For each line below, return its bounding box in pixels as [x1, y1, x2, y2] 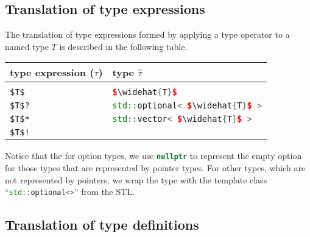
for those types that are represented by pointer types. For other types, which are [5, 161, 306, 174]
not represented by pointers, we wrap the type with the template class [5, 173, 267, 186]
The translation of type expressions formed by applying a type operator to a [5, 28, 290, 41]
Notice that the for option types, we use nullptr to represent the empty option [5, 149, 302, 162]
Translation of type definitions [5, 215, 199, 234]
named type [5, 40, 49, 52]
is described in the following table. [59, 40, 188, 52]
